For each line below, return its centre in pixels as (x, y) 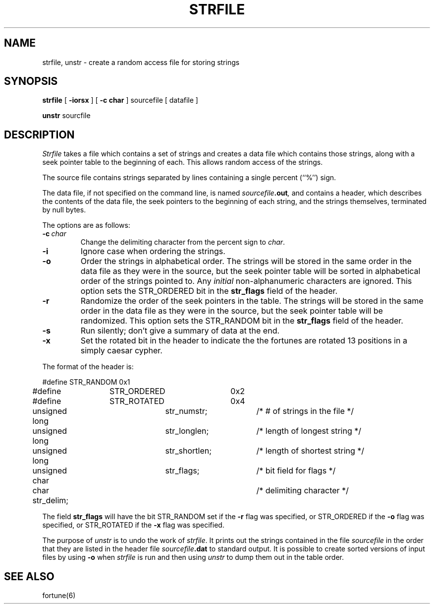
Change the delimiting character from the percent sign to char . (183, 242)
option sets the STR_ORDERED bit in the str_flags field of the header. (209, 291)
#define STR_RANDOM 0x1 (86, 382)
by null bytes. (64, 210)
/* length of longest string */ (309, 431)
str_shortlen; (189, 451)
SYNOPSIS (31, 81)
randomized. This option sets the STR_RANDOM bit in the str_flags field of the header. (242, 321)
